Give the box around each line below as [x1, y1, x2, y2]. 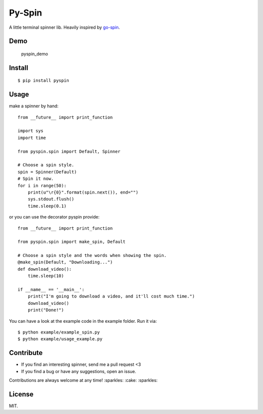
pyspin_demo [21, 51, 48, 57]
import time [18, 135, 46, 140]
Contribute [9, 349, 43, 357]
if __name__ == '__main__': [18, 287, 85, 293]
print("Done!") [27, 307, 64, 313]
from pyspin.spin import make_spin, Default [18, 239, 126, 245]
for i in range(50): [18, 183, 67, 188]
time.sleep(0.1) [27, 203, 67, 209]
